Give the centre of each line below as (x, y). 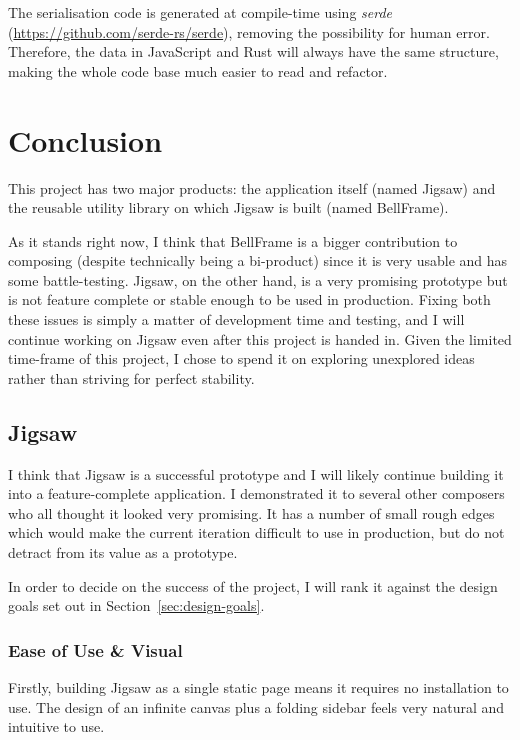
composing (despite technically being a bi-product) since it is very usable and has (258, 260)
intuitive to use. (56, 726)
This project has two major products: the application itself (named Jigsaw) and (252, 187)
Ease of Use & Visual (95, 649)
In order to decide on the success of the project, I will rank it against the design (253, 585)
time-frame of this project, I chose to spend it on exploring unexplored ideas (241, 358)
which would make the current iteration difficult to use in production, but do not (256, 532)
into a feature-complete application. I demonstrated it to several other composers (256, 493)
